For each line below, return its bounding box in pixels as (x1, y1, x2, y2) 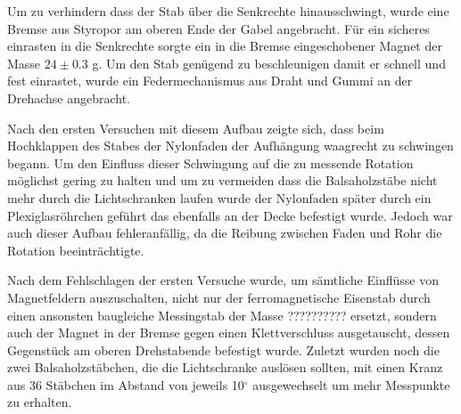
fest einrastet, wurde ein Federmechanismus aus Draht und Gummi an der (7, 71, 413, 90)
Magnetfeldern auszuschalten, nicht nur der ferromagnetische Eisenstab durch (7, 288, 431, 306)
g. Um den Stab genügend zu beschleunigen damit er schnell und (92, 53, 446, 72)
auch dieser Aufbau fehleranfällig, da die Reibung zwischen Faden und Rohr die (7, 223, 442, 242)
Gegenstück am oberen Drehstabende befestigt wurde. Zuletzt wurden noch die (7, 340, 440, 359)
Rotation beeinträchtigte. (7, 240, 144, 259)
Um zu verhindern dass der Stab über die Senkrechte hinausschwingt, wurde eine (7, 2, 449, 20)
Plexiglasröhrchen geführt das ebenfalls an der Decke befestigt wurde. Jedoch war (7, 206, 453, 224)
